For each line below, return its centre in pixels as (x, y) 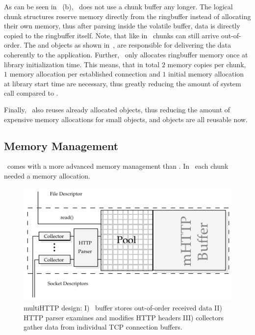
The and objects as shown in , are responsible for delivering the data (127, 45)
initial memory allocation (206, 74)
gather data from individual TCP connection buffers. (103, 327)
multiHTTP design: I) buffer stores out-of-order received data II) (123, 307)
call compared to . (31, 93)
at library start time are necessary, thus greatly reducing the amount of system (123, 83)
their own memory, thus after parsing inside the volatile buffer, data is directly (122, 26)
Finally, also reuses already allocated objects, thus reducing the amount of (117, 109)
